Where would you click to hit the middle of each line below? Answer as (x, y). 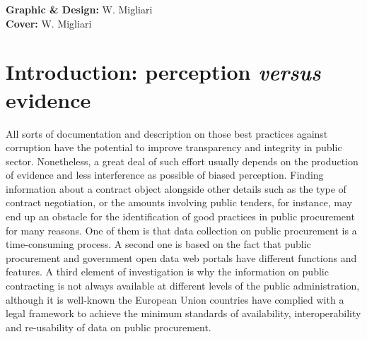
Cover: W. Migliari (49, 23)
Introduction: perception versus (163, 72)
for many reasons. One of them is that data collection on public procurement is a (181, 230)
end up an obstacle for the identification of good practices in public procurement (180, 216)
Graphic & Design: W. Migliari (79, 9)
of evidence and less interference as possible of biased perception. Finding (165, 175)
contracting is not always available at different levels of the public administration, (183, 286)
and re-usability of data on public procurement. (109, 327)
